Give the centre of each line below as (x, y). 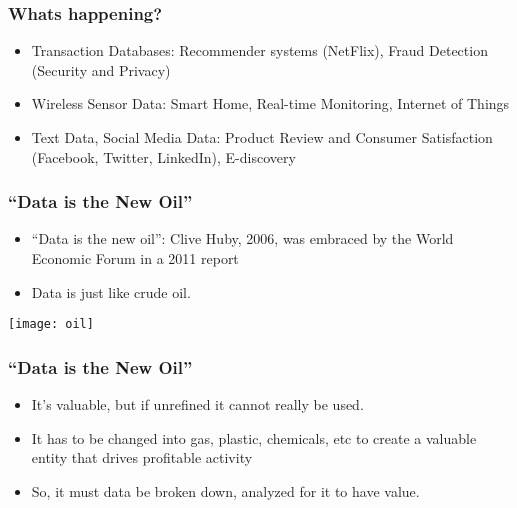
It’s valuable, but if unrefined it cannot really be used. (197, 404)
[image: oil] (51, 324)
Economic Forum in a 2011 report (135, 258)
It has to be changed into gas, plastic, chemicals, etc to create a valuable (254, 437)
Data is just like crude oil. (111, 291)
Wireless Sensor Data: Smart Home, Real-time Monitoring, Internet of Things (270, 103)
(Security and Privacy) (101, 69)
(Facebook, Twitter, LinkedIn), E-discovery (163, 156)
